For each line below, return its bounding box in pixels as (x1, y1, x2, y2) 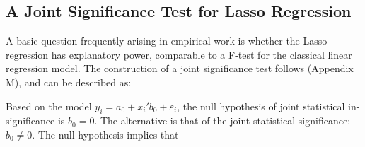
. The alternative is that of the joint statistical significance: (94, 113, 351, 128)
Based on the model (6, 98, 92, 113)
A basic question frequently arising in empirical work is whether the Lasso (6, 33, 328, 48)
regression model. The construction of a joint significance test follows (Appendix (6, 61, 354, 76)
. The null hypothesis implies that (32, 127, 179, 141)
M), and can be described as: (6, 74, 132, 89)
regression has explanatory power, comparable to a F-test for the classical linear (6, 47, 352, 61)
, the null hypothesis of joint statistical (177, 98, 345, 113)
